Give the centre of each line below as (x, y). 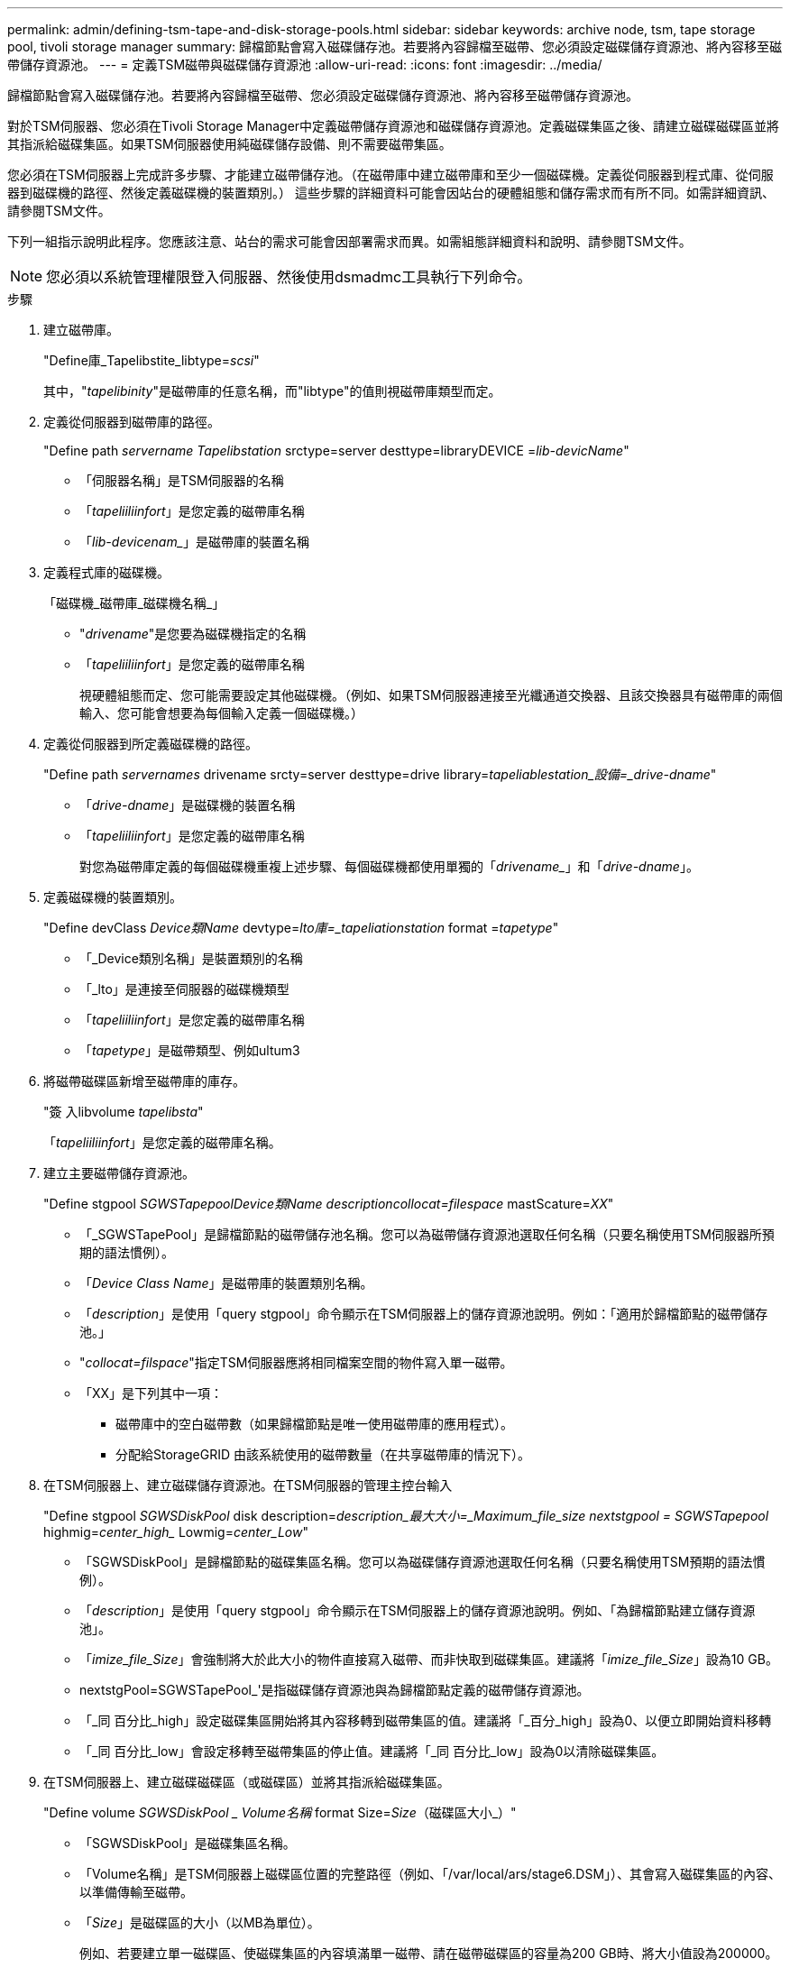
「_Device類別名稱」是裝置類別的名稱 (191, 958)
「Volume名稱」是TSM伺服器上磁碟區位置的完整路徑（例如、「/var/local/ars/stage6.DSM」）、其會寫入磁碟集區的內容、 (431, 1874)
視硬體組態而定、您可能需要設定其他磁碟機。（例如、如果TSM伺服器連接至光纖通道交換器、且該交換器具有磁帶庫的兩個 (431, 695)
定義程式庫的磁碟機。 (106, 572)
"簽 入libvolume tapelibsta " (124, 1112)
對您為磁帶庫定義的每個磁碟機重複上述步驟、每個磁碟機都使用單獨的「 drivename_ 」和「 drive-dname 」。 (389, 866)
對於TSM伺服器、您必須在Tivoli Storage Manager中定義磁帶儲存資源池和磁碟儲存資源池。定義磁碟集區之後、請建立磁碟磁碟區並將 (394, 126)
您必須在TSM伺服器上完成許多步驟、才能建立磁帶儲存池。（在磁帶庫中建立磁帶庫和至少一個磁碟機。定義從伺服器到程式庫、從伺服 (390, 175)
